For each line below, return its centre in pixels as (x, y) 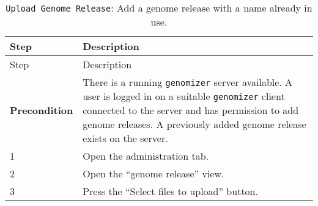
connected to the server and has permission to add (191, 110)
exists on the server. (125, 138)
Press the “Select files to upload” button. (170, 191)
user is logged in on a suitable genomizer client (184, 96)
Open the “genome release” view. (153, 173)
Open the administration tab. (146, 156)
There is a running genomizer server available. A (188, 82)
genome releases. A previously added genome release (194, 124)
